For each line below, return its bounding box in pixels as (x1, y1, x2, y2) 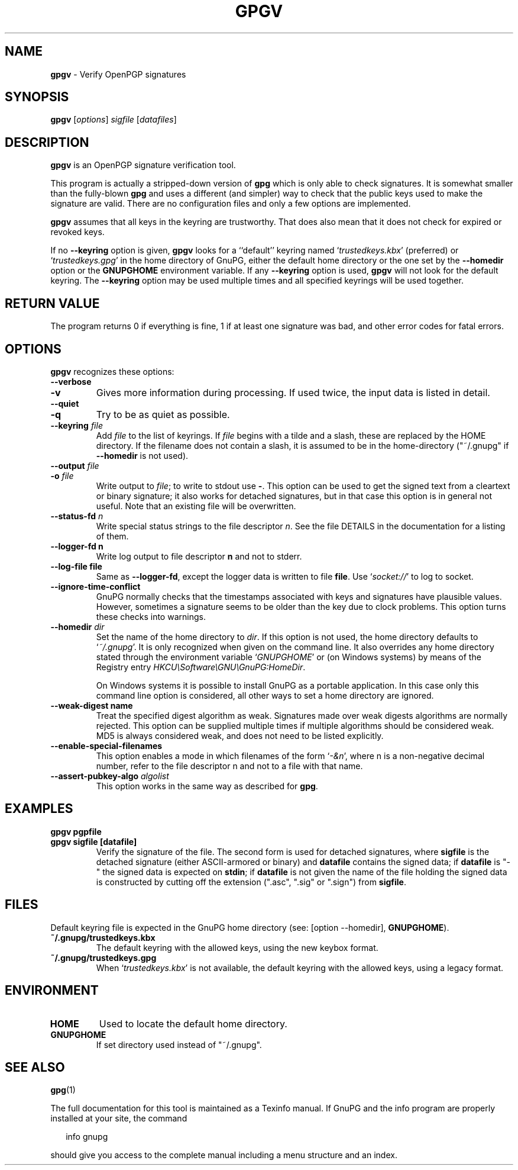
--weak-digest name (50, 700, 133, 711)
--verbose (50, 376, 92, 387)
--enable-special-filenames (50, 740, 163, 751)
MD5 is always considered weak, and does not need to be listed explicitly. (96, 730, 384, 741)
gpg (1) (50, 1085, 76, 1095)
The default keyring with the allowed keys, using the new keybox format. (96, 942, 378, 953)
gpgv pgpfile (50, 826, 102, 837)
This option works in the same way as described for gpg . (96, 780, 318, 791)
